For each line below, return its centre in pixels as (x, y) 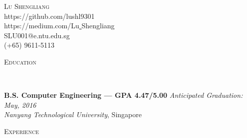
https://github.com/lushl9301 (49, 16)
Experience (21, 131)
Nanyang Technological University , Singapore (73, 114)
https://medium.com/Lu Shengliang (59, 26)
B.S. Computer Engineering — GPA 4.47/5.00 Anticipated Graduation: (123, 95)
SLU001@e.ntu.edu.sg (37, 35)
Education (20, 61)
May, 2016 (20, 104)
